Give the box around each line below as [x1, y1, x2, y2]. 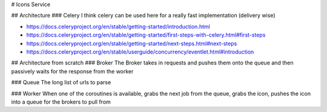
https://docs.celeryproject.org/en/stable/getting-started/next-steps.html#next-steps [26, 40, 237, 47]
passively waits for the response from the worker [11, 67, 134, 75]
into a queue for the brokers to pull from [11, 98, 111, 105]
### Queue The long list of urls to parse [11, 79, 111, 86]
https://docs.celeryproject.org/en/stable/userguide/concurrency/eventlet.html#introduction [26, 48, 254, 55]
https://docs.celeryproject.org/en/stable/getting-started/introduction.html [26, 23, 210, 30]
